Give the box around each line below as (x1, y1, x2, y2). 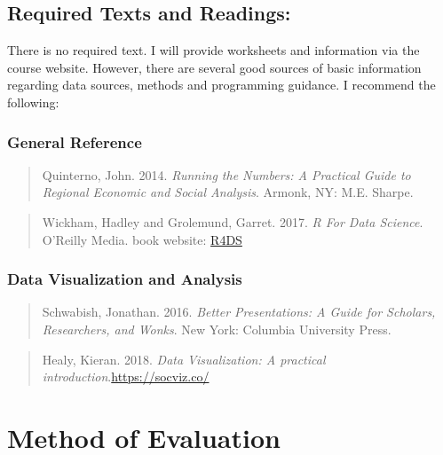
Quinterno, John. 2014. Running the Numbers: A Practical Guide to (42, 165, 411, 184)
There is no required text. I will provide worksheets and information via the (7, 41, 420, 59)
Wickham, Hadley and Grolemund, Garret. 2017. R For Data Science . (42, 212, 423, 231)
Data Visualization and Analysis (7, 268, 242, 290)
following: (7, 92, 59, 111)
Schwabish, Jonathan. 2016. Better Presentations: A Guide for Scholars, (42, 302, 436, 321)
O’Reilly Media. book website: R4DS (42, 230, 242, 248)
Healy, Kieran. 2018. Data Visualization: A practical (42, 349, 326, 368)
